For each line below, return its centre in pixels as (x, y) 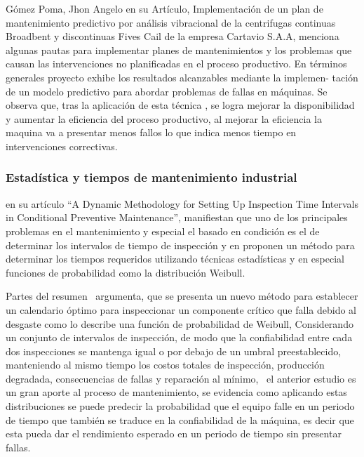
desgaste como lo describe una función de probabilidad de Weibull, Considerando (180, 323)
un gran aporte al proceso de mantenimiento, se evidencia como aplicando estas (176, 392)
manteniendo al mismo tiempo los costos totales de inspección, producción (165, 365)
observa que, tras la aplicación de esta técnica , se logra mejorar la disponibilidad (180, 105)
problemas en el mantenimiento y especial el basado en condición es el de (163, 231)
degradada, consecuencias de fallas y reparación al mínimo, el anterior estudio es (181, 378)
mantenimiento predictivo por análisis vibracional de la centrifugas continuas (171, 22)
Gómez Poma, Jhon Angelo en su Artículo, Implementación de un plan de (164, 8)
